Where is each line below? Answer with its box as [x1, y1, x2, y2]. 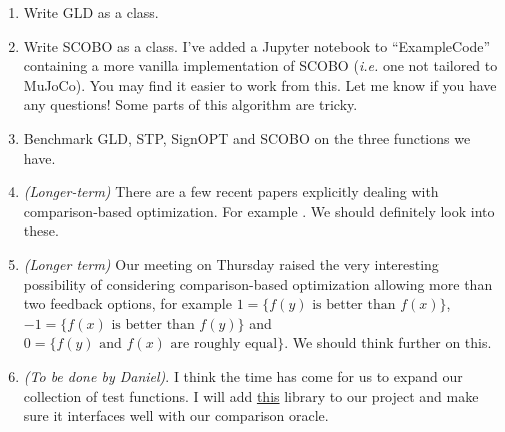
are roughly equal [170, 337, 278, 352]
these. [23, 220, 59, 241]
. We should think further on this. [284, 332, 492, 353]
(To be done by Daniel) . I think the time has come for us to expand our [23, 365, 463, 386]
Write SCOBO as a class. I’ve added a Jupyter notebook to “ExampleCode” [23, 35, 491, 56]
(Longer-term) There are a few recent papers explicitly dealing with [23, 181, 439, 202]
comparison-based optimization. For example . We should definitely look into [23, 200, 495, 221]
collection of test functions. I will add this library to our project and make [23, 385, 479, 406]
